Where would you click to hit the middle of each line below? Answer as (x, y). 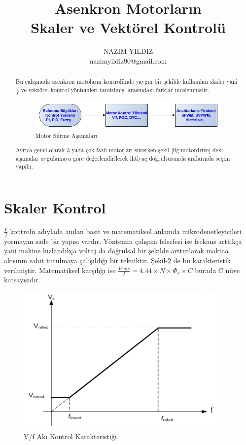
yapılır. (25, 166)
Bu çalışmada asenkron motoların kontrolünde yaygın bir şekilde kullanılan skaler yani (126, 82)
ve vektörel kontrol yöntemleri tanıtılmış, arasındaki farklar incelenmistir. (115, 89)
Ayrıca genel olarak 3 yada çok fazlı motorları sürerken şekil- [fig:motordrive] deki (119, 150)
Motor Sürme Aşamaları (66, 136)
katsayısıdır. (22, 280)
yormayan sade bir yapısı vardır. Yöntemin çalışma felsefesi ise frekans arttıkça (123, 241)
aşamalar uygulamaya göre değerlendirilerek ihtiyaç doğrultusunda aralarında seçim (123, 158)
